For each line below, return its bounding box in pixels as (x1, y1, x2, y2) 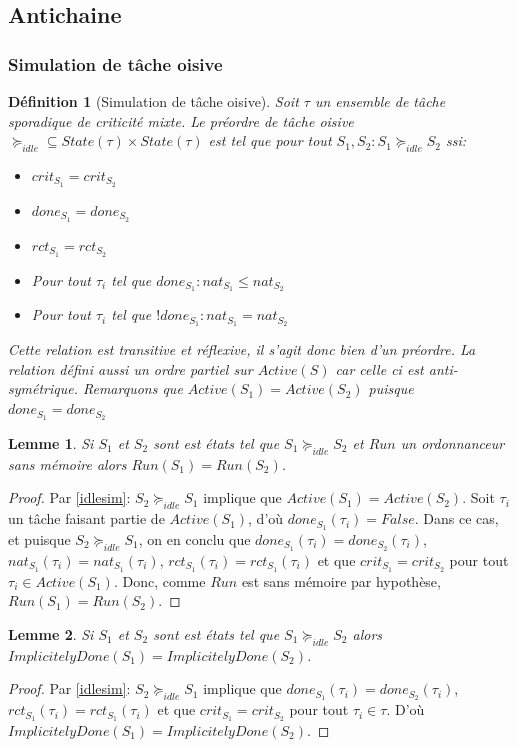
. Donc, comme (113, 570, 206, 591)
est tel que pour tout (208, 130, 332, 151)
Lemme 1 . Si (8, 432, 94, 453)
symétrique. (8, 378, 78, 399)
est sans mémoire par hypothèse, (241, 570, 441, 591)
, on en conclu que (138, 528, 251, 549)
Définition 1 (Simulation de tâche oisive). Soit (8, 91, 299, 111)
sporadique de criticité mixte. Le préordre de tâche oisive (8, 110, 354, 131)
